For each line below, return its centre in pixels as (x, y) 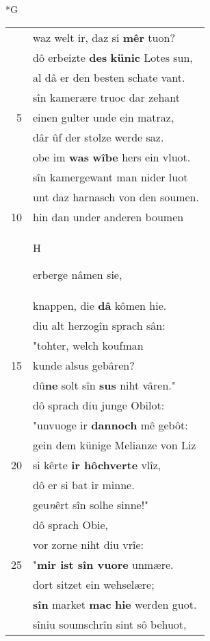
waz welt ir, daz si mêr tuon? (104, 37)
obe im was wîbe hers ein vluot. (112, 157)
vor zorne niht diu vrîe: (88, 544)
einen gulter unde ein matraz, (104, 117)
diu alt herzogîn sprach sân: (99, 325)
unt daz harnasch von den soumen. (116, 196)
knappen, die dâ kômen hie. (100, 305)
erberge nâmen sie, (78, 274)
